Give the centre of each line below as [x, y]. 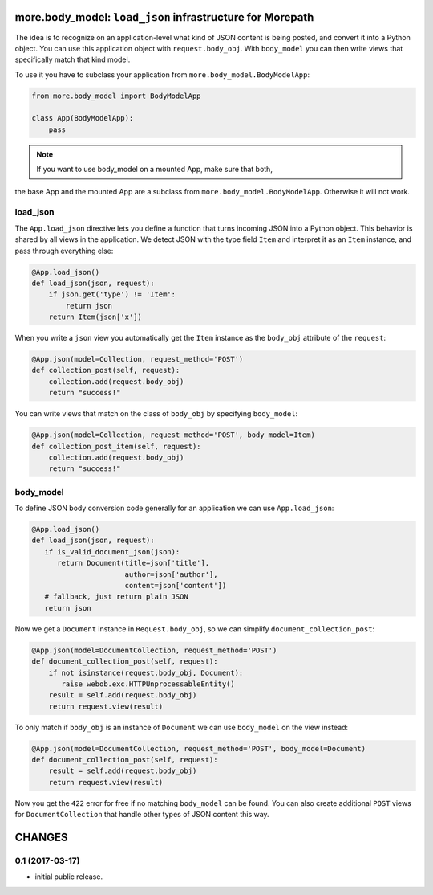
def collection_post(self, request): [106, 370]
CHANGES [41, 838]
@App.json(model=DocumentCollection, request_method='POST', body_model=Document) [199, 748]
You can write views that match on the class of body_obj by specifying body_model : [156, 414]
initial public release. [69, 877]
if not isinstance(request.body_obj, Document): [146, 672]
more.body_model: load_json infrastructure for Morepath [164, 17]
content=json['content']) [176, 586]
